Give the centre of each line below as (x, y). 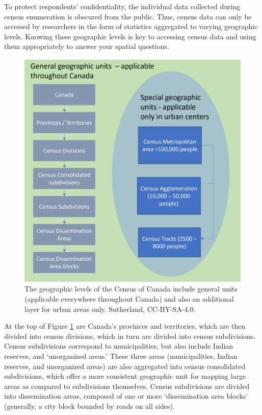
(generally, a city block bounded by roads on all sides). (89, 406)
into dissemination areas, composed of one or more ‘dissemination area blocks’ (126, 396)
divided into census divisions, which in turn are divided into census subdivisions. (130, 336)
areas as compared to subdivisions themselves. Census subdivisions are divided (127, 386)
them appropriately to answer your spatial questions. (87, 46)
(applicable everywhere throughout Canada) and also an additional (129, 298)
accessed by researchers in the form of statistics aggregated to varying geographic (131, 26)
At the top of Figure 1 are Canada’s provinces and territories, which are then (125, 326)
